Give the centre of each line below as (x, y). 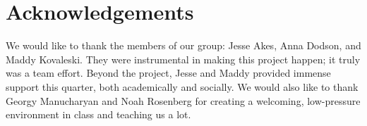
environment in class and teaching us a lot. (98, 114)
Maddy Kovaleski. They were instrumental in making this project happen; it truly (183, 59)
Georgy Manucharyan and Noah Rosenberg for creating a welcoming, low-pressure (183, 100)
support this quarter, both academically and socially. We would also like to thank (182, 86)
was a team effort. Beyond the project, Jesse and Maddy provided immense (168, 73)
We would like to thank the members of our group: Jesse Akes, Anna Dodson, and (183, 45)
